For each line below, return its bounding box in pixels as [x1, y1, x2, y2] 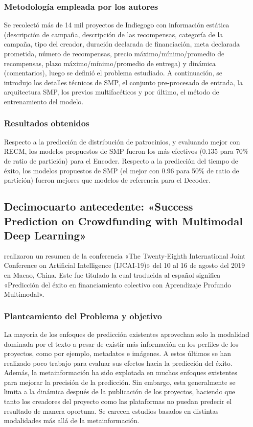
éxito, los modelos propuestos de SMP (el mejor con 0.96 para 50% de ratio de [4, 165, 239, 175]
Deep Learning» [4, 227, 87, 242]
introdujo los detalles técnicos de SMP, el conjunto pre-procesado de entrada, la [4, 77, 243, 87]
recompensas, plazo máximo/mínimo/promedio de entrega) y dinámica [4, 58, 216, 68]
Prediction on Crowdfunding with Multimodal [4, 213, 243, 228]
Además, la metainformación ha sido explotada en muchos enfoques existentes [4, 367, 237, 378]
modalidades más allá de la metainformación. [4, 415, 139, 426]
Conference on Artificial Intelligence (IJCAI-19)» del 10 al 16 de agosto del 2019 [4, 260, 245, 270]
